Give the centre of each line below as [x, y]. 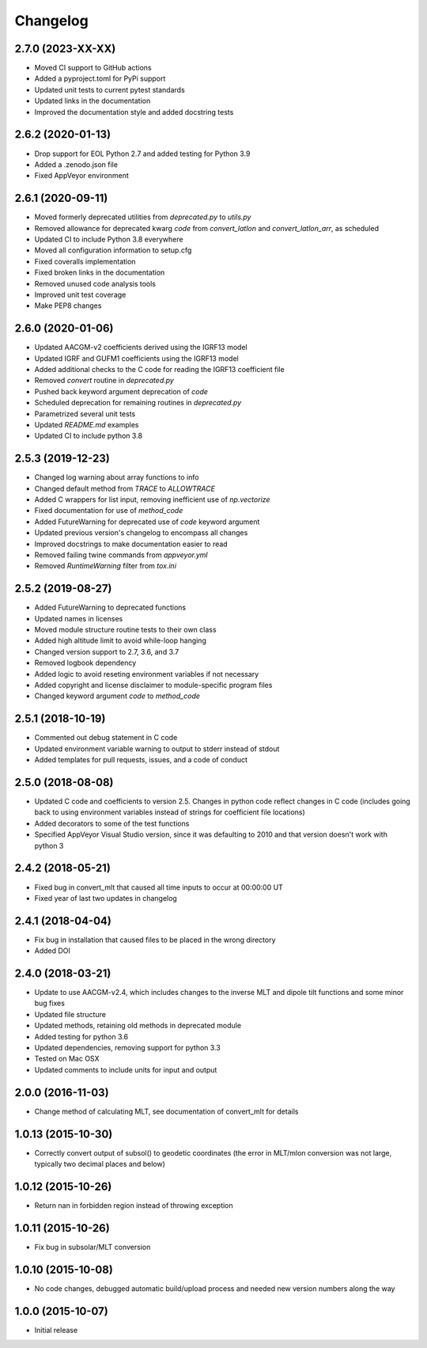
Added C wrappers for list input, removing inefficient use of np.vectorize [152, 499]
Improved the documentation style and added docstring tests [134, 112]
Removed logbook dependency [85, 663]
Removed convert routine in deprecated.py [104, 381]
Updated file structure [70, 1014]
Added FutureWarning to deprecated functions [110, 608]
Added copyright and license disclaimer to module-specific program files [153, 685]
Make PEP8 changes [68, 306]
